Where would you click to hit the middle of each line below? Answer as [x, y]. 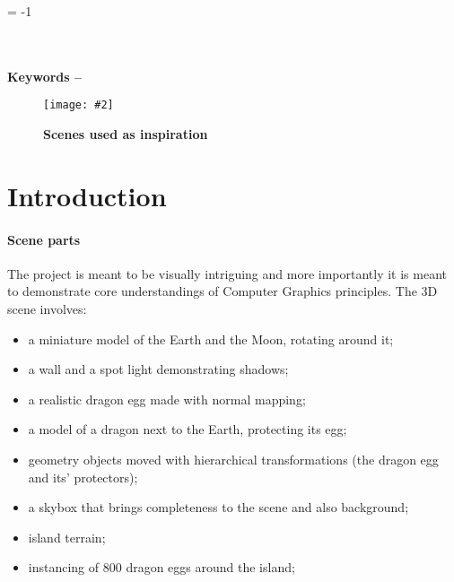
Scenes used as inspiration [126, 134]
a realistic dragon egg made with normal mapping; [167, 399]
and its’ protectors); [83, 477]
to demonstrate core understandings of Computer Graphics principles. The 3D [223, 291]
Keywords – [45, 76]
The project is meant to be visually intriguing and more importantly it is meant [227, 273]
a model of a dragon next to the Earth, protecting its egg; [188, 429]
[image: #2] [79, 105]
